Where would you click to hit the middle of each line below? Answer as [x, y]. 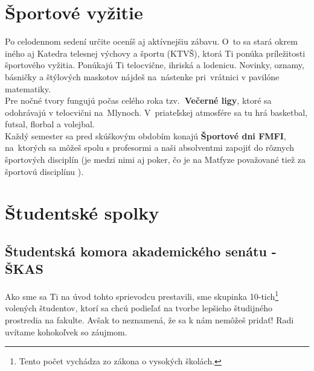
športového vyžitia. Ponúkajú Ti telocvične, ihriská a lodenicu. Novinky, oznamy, [155, 65]
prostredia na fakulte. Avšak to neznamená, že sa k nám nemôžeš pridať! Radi [149, 320]
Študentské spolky [82, 213]
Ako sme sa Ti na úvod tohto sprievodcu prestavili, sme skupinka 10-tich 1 [142, 295]
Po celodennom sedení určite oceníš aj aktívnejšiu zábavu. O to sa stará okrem [151, 41]
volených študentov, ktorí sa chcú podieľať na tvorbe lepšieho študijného [139, 308]
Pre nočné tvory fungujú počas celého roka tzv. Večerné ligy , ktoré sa [138, 100]
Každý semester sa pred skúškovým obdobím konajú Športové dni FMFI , [146, 135]
